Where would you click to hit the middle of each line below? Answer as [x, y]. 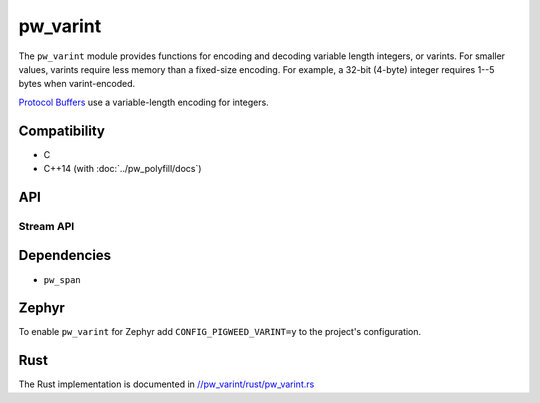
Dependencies [65, 255]
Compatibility [61, 130]
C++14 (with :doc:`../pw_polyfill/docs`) [122, 169]
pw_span [62, 279]
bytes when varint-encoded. [77, 84]
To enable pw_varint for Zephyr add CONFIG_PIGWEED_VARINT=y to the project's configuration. [220, 332]
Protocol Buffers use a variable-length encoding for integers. [143, 102]
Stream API [46, 226]
